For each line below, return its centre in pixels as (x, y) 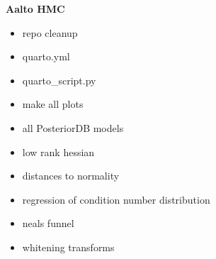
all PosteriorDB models (73, 127)
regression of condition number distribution (116, 199)
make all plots (53, 104)
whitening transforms (68, 247)
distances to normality (71, 176)
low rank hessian (58, 151)
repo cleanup (50, 32)
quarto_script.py (59, 80)
